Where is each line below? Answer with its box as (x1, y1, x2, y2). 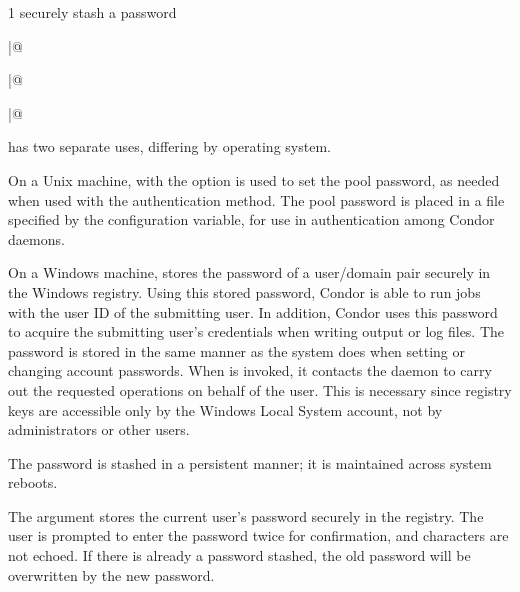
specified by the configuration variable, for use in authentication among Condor (8, 209, 495, 230)
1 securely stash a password (8, 2, 177, 22)
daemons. (8, 228, 65, 249)
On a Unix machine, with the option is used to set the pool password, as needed (8, 169, 500, 190)
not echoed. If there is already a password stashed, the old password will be (8, 545, 471, 566)
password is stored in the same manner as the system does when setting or (8, 340, 466, 361)
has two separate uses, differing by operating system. (8, 136, 331, 157)
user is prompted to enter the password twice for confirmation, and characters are (8, 525, 509, 546)
